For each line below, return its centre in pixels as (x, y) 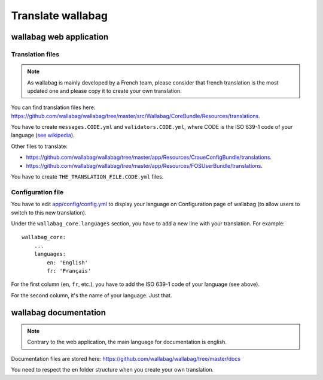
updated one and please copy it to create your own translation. (104, 91)
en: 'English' (68, 263)
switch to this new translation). (49, 212)
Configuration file (37, 192)
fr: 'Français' (69, 271)
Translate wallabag (59, 16)
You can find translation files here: (53, 107)
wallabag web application (60, 37)
